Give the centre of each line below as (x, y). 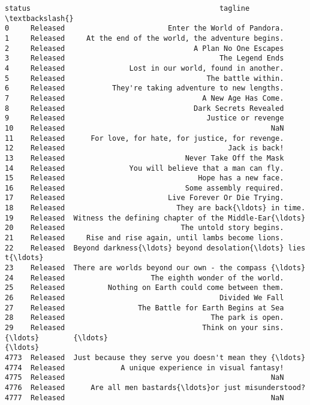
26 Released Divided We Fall (145, 298)
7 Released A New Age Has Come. (145, 98)
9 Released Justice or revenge (145, 118)
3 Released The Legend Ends (145, 58)
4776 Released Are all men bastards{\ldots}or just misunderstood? (155, 387)
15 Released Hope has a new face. (145, 178)
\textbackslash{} (39, 18)
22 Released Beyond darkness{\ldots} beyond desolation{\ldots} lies (155, 248)
